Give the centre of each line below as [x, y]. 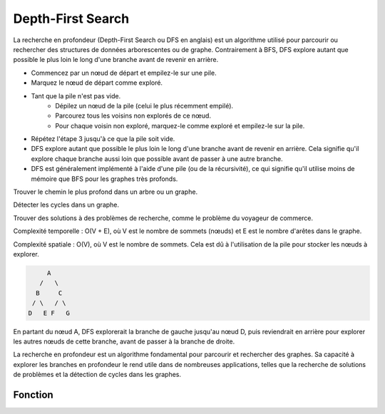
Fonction [33, 394]
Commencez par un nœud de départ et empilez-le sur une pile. [124, 73]
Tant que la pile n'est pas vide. [76, 95]
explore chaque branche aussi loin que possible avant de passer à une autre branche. [157, 159]
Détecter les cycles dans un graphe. [66, 205]
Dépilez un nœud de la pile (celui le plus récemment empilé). [144, 105]
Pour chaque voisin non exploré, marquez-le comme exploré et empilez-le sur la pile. [180, 125]
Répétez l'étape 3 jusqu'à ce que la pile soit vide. [103, 139]
